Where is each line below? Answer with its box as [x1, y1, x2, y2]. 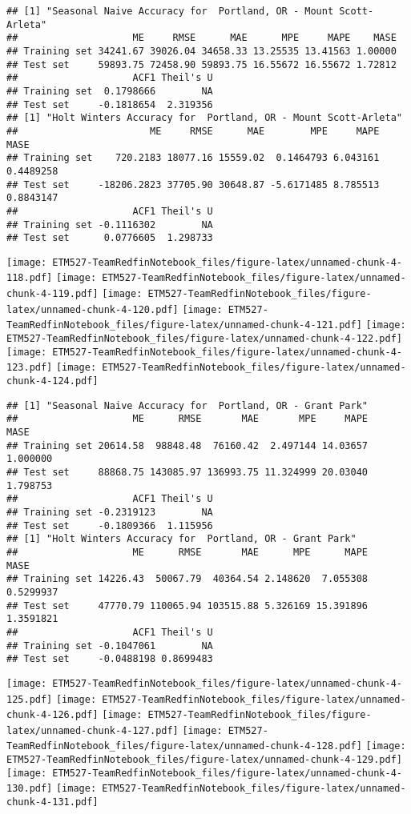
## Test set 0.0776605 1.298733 [6, 232, 213, 244]
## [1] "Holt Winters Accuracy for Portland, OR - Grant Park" [6, 533, 357, 545]
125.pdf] [6, 693, 53, 705]
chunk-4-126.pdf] [6, 709, 99, 721]
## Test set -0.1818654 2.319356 [6, 98, 213, 110]
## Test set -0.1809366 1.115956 [6, 519, 213, 531]
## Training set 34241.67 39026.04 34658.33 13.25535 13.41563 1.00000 [6, 45, 397, 57]
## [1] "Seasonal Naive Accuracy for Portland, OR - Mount [6, 6, 334, 17]
